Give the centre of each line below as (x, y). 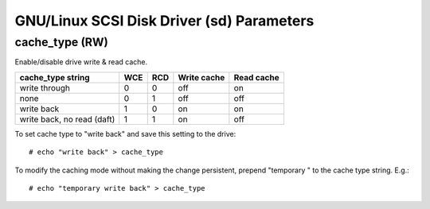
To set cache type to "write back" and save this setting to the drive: (125, 134)
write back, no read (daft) (67, 119)
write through (45, 87)
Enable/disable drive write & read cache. (81, 62)
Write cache (201, 77)
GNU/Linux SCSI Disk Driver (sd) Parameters (164, 21)
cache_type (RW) (62, 42)
